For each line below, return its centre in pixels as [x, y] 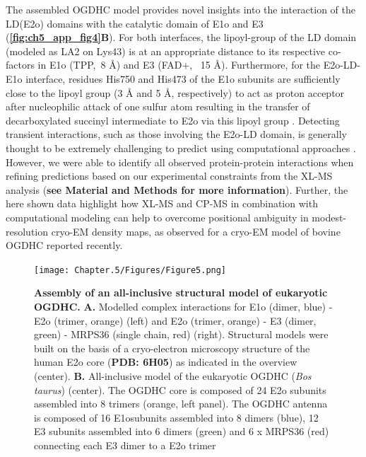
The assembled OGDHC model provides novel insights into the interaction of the [181, 9]
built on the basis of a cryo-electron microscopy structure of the [172, 348]
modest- [329, 217]
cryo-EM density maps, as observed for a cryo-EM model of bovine [196, 231]
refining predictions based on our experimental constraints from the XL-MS [169, 176]
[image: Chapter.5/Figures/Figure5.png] [130, 270]
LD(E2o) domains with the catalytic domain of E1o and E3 [135, 23]
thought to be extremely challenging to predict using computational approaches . [181, 147]
